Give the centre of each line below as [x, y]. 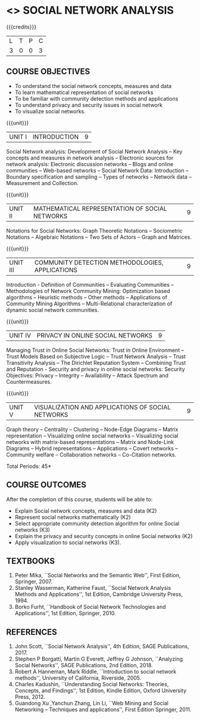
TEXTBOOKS [31, 561]
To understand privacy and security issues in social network [88, 105]
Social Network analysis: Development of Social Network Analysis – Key [94, 151]
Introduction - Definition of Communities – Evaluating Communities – [90, 285]
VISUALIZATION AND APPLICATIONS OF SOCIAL [102, 407]
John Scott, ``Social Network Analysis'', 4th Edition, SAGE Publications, [102, 646]
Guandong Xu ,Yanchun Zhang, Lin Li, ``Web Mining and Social [91, 704]
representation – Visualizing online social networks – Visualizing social [92, 436]
